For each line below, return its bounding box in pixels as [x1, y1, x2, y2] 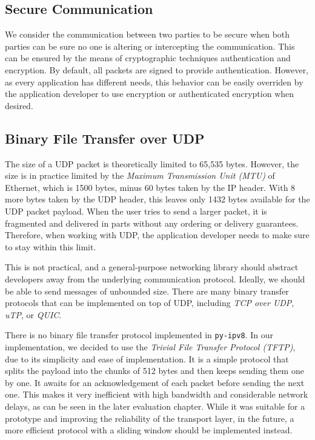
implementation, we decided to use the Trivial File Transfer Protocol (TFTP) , [5, 340, 296, 353]
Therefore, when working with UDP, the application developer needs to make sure [5, 228, 310, 241]
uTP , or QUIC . [5, 308, 62, 321]
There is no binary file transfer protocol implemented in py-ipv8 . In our [5, 328, 273, 341]
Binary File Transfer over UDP [5, 128, 205, 147]
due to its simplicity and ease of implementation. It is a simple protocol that [5, 352, 289, 365]
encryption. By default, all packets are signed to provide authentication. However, [5, 63, 309, 76]
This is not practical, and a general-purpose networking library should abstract [5, 261, 299, 273]
